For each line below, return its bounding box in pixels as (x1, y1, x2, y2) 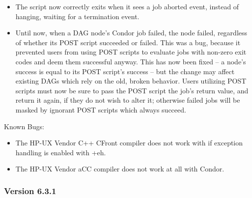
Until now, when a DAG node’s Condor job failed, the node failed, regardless (15, 28, 248, 38)
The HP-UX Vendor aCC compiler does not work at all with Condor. (15, 164, 224, 174)
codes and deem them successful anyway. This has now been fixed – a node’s (15, 56, 246, 66)
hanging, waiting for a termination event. (15, 11, 140, 21)
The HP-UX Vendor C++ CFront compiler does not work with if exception (15, 138, 243, 148)
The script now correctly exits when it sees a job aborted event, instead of (15, 1, 239, 11)
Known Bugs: (4, 121, 44, 131)
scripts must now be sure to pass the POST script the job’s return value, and (15, 85, 249, 95)
